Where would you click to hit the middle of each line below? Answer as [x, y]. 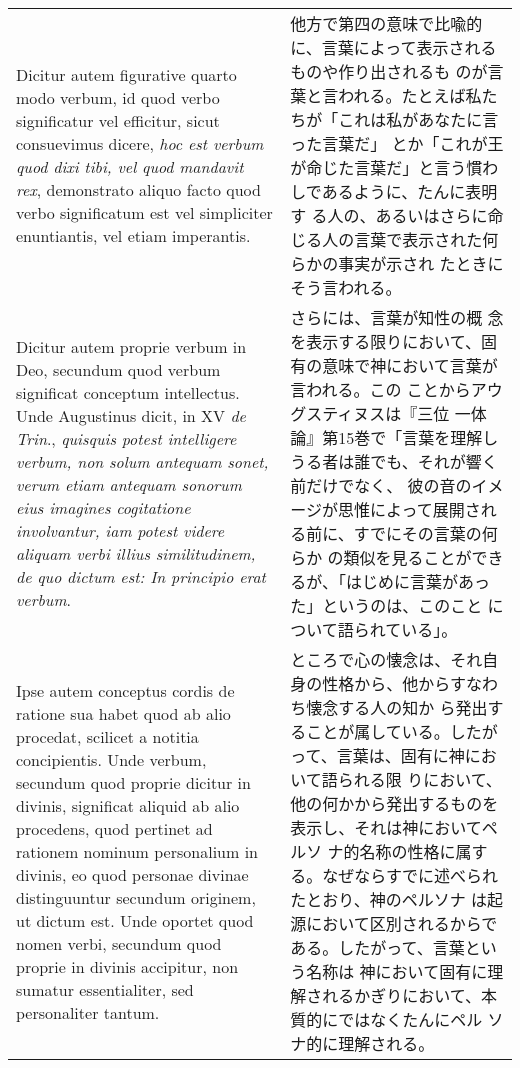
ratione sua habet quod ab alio [123, 713]
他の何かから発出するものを [394, 803]
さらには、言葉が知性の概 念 [397, 317]
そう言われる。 [346, 287]
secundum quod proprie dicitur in [133, 782]
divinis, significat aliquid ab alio [128, 805]
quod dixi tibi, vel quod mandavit [130, 166]
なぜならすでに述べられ [410, 875]
